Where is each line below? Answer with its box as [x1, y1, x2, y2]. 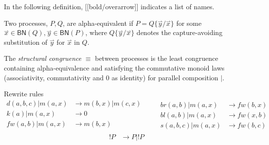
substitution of [4, 36, 48, 47]
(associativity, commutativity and [4, 72, 104, 82]
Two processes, [4, 18, 48, 28]
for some [176, 18, 202, 28]
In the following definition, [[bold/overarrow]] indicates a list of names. [4, 1, 215, 11]
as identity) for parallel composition [111, 72, 218, 82]
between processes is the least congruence [95, 53, 218, 63]
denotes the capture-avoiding [136, 27, 223, 37]
